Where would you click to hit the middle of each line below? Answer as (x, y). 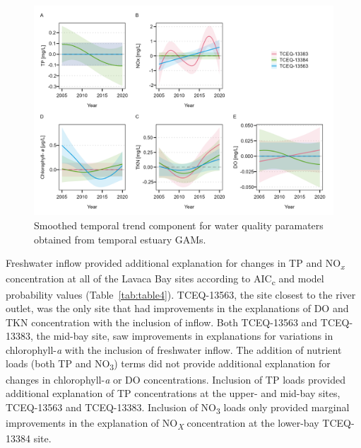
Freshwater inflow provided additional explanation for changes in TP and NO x (175, 264)
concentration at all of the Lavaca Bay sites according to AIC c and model (165, 280)
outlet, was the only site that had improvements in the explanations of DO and (177, 308)
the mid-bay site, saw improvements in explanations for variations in (185, 336)
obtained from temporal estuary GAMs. (120, 239)
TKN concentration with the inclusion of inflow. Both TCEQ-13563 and (162, 322)
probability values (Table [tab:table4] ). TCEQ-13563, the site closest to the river (181, 294)
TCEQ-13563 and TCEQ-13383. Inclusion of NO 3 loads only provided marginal (178, 408)
